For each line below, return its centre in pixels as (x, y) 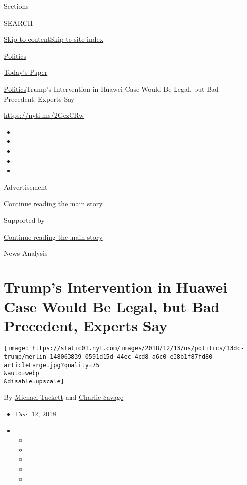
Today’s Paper (26, 72)
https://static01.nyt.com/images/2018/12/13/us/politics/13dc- (138, 349)
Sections (16, 6)
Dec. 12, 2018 (36, 414)
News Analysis (26, 253)
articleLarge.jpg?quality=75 (52, 365)
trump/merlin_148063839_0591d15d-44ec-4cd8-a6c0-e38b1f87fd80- (110, 357)
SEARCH (18, 22)
